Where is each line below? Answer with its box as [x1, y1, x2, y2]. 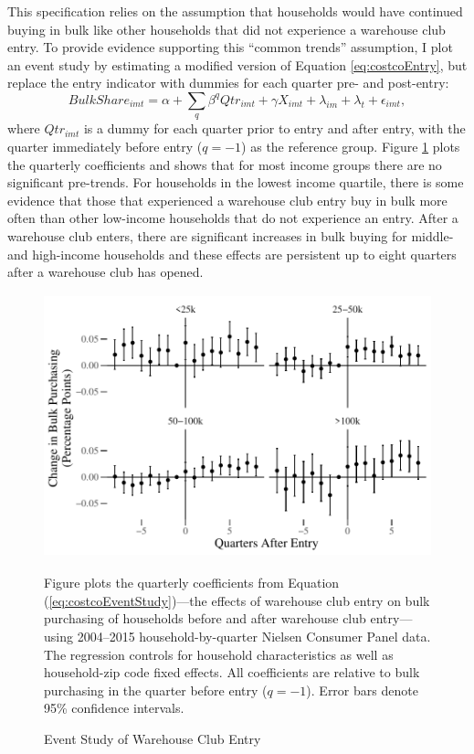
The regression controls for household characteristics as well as [44, 644, 394, 664]
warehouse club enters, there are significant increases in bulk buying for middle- [7, 226, 454, 245]
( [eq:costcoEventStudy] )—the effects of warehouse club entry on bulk [44, 590, 430, 610]
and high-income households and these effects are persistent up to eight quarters [7, 244, 457, 263]
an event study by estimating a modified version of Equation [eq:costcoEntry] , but [7, 55, 468, 74]
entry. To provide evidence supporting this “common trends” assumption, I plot [7, 37, 453, 57]
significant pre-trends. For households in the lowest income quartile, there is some [7, 173, 464, 192]
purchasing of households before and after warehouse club [44, 609, 366, 628]
